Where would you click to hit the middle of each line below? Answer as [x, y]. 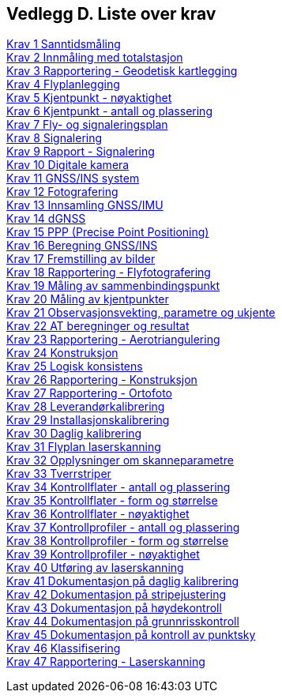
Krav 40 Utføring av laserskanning [95, 568]
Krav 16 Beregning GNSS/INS [82, 246]
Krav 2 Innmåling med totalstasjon [95, 58]
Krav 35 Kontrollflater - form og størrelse [112, 501]
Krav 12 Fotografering [62, 192]
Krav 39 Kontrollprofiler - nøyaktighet [103, 554]
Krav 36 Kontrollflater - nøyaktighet [98, 514]
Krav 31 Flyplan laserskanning [84, 447]
